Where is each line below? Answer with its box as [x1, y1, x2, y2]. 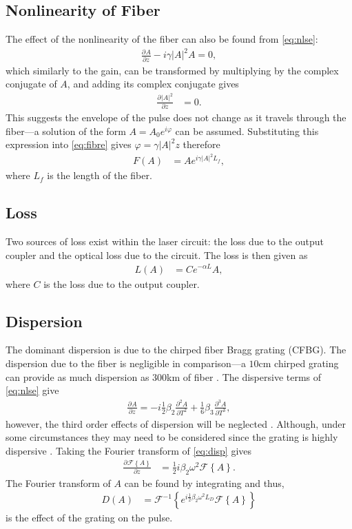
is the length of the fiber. [47, 168, 152, 183]
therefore [183, 137, 220, 152]
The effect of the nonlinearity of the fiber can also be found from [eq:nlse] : [6, 32, 318, 46]
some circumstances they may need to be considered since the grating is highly [6, 430, 338, 444]
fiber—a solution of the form [6, 123, 126, 138]
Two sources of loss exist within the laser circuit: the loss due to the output [6, 234, 324, 249]
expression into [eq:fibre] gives [6, 137, 132, 152]
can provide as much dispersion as [6, 369, 149, 384]
